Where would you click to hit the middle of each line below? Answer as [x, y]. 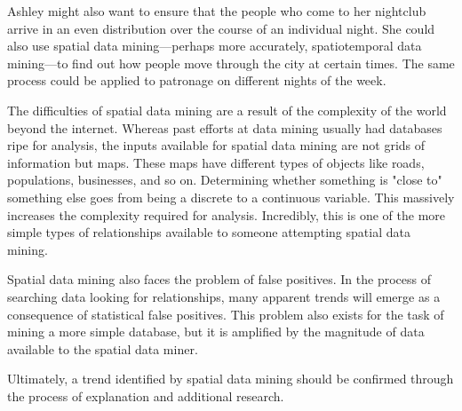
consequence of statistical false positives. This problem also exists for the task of [226, 314]
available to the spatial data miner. [103, 348]
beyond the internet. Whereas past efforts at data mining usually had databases [225, 127]
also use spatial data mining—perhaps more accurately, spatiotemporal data [215, 46]
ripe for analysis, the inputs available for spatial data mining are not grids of [216, 145]
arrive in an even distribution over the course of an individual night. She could [221, 28]
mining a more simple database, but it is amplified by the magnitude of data [216, 332]
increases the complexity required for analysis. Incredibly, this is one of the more [227, 214]
